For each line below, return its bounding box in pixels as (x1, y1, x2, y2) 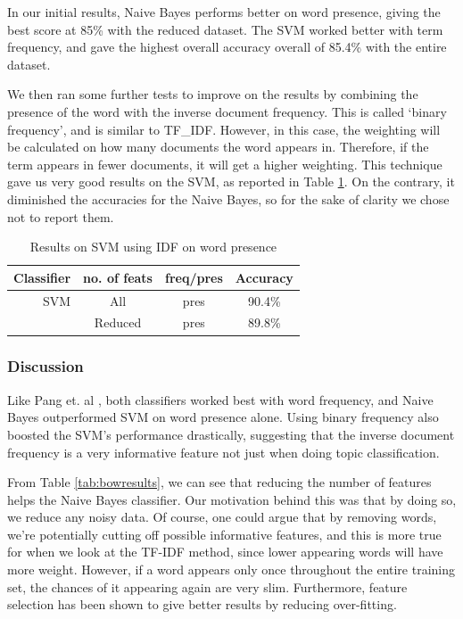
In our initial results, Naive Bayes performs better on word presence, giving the (7, 3, 441, 21)
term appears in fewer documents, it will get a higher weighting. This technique (7, 154, 442, 173)
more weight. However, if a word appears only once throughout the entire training (7, 560, 456, 579)
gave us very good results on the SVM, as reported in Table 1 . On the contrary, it (7, 172, 455, 191)
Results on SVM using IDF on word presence (29, 237, 277, 256)
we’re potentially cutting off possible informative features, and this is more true (7, 524, 442, 543)
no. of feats (83, 268, 153, 286)
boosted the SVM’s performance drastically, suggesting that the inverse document (7, 425, 455, 443)
